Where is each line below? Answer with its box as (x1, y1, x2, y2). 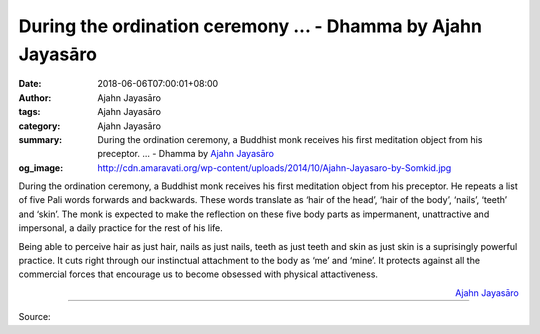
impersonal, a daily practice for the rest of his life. (18, 222, 224, 234)
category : (18, 120, 61, 132)
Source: (18, 311, 51, 323)
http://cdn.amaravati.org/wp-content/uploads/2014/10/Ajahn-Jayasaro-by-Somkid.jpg (97, 161, 452, 174)
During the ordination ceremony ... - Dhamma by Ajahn (18, 15, 482, 37)
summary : (18, 133, 63, 145)
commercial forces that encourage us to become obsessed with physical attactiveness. (18, 268, 379, 280)
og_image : (18, 161, 64, 174)
